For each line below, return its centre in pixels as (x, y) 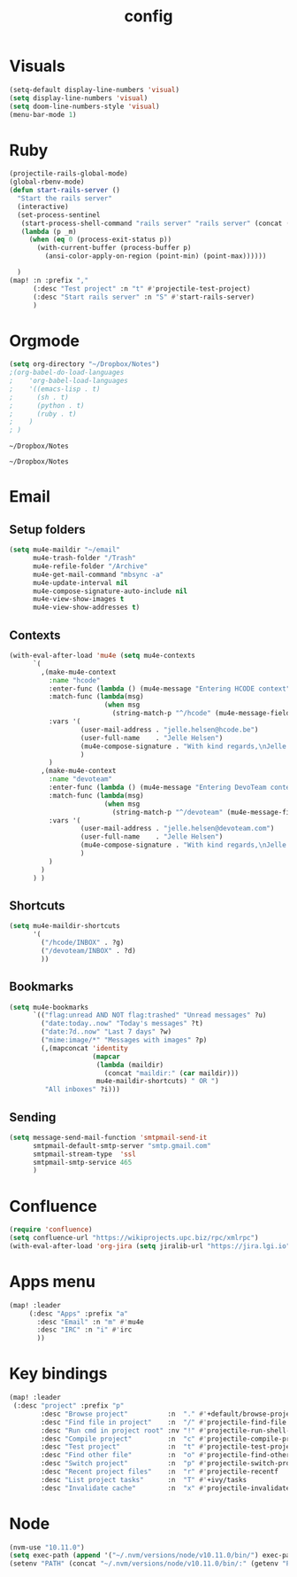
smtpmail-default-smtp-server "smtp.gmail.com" (122, 1145)
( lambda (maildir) (130, 1065)
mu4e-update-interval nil (80, 582)
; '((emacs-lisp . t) (55, 389)
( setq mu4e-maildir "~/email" (65, 550)
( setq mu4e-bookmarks (49, 1007)
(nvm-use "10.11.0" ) (47, 1547)
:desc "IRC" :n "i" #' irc (84, 1330)
